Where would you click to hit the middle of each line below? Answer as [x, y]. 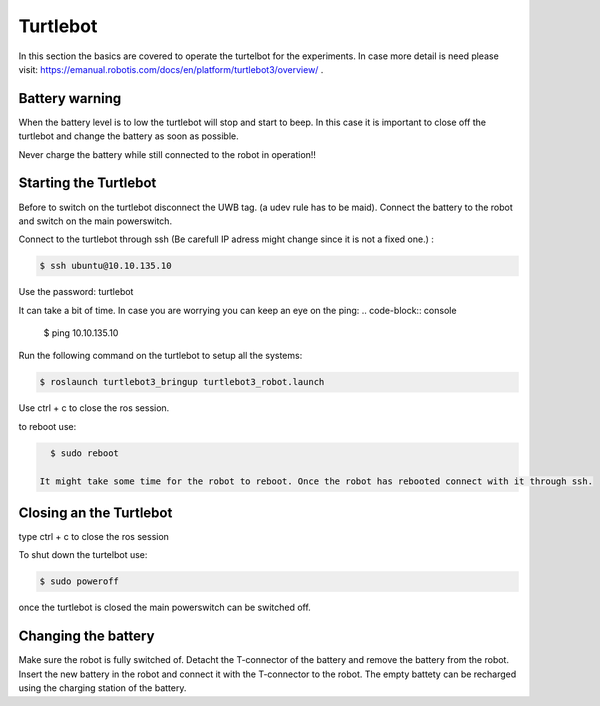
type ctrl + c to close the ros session [94, 537]
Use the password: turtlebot [76, 292]
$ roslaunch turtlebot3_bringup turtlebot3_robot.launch [182, 382]
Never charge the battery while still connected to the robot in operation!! [167, 154]
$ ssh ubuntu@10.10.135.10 [105, 266]
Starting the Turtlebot [87, 183]
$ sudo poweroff [79, 581]
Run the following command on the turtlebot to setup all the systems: [160, 356]
